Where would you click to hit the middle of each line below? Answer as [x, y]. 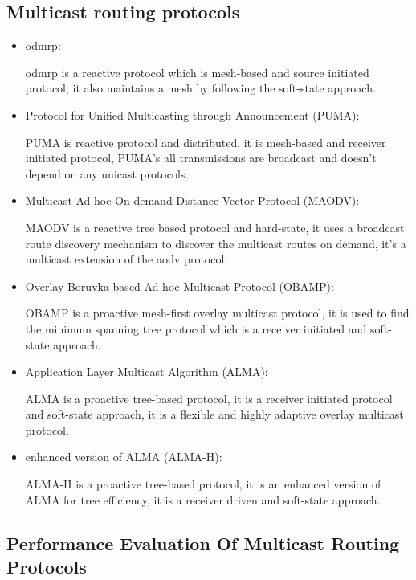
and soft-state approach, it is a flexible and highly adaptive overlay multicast [214, 414]
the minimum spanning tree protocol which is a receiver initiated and [196, 328]
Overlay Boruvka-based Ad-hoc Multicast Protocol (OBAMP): [179, 286]
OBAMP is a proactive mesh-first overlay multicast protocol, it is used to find [217, 313]
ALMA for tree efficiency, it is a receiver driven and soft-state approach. [203, 499]
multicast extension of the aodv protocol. [126, 259]
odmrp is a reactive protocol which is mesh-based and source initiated [197, 72]
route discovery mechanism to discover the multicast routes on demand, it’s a [216, 243]
